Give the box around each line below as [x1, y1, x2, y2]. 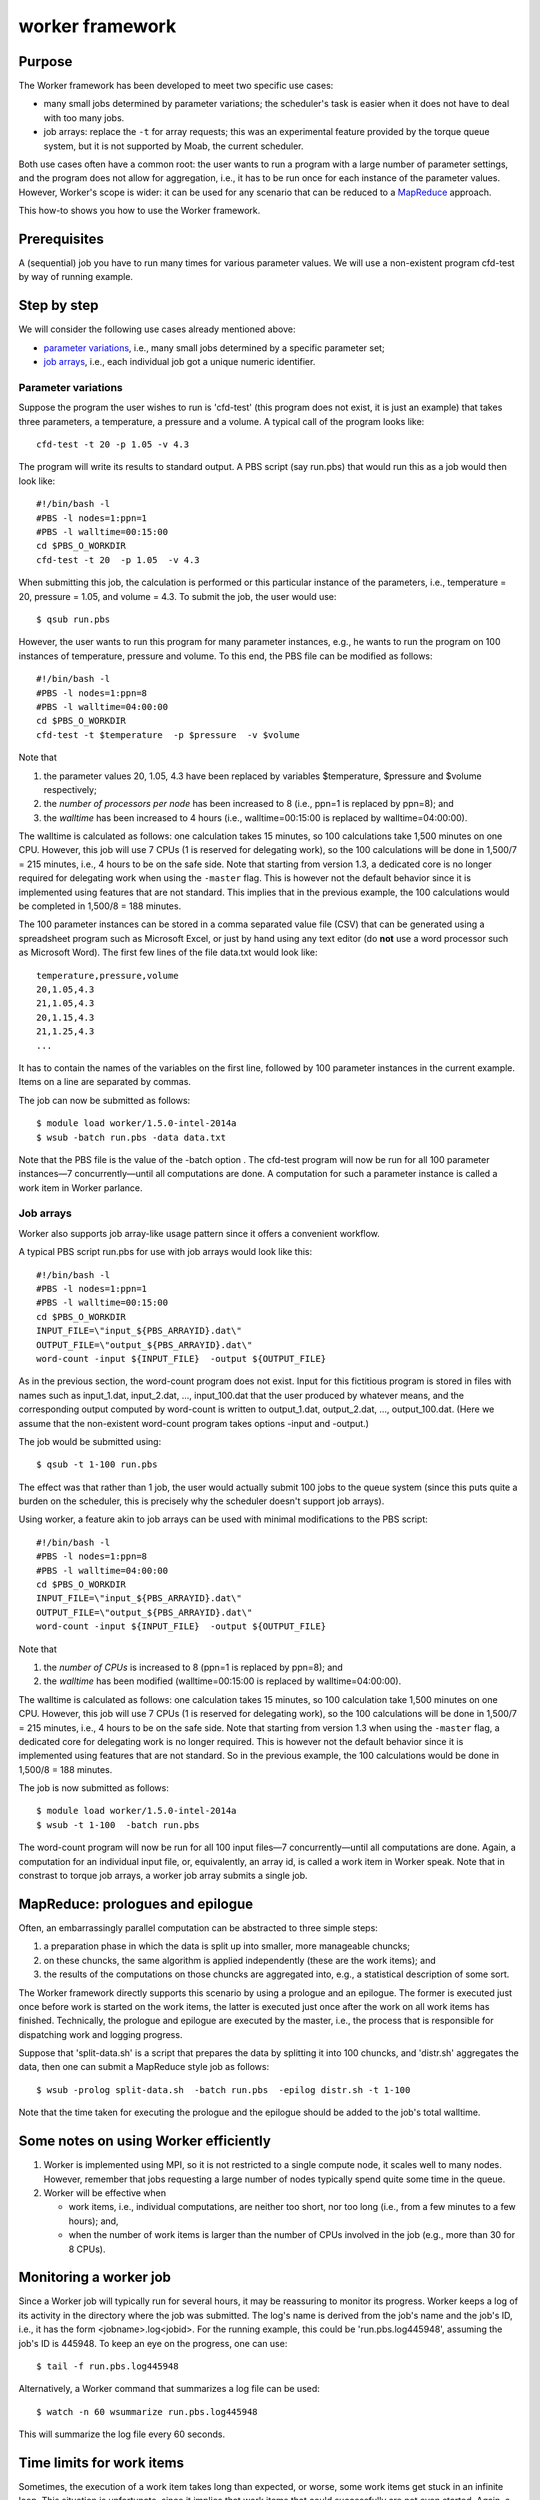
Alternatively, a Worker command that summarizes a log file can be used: [18, 2383, 320, 2395]
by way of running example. [18, 271, 134, 283]
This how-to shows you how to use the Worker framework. [18, 205, 261, 217]
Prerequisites [18, 231, 104, 247]
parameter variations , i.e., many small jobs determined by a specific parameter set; [43, 341, 385, 354]
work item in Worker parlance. [18, 1181, 143, 1194]
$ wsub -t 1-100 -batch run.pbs [36, 1819, 200, 1830]
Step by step [18, 297, 99, 314]
